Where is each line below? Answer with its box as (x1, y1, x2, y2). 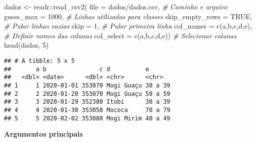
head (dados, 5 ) (4, 40, 49, 50)
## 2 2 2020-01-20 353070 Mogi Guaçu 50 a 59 (4, 90, 171, 97)
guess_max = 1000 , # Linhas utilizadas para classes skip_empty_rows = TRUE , (4, 11, 253, 21)
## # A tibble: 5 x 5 (4, 57, 75, 64)
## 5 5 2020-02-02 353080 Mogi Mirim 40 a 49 (4, 114, 171, 122)
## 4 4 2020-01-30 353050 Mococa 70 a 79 (4, 106, 171, 114)
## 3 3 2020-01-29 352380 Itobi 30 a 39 (4, 98, 171, 106)
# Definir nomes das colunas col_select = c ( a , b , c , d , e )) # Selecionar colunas (4, 30, 237, 40)
